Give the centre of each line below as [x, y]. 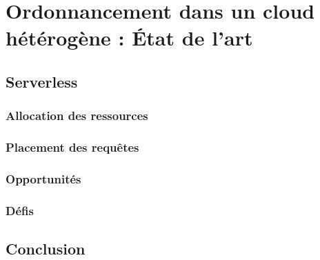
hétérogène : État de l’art [129, 38]
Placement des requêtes [72, 147]
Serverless [42, 81]
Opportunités [43, 178]
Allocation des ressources [77, 116]
